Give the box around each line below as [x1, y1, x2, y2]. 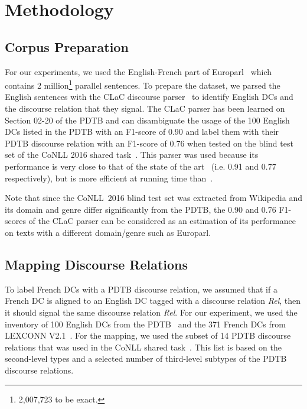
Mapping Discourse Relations [5, 255, 188, 273]
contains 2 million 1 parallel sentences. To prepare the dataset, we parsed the [5, 77, 280, 91]
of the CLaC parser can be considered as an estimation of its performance [28, 215, 296, 227]
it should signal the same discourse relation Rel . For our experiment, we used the [5, 306, 298, 318]
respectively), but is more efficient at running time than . [5, 171, 213, 184]
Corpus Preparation [5, 37, 129, 56]
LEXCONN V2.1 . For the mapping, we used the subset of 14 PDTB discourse [5, 329, 291, 342]
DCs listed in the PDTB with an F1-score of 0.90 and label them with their [5, 125, 279, 138]
